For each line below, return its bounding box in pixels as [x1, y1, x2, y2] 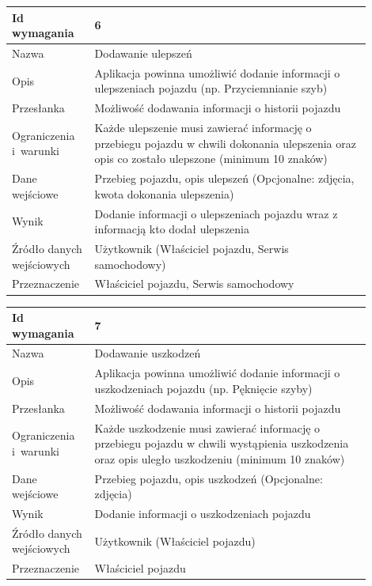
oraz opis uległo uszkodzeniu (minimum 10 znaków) [94, 450, 345, 467]
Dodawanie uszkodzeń [94, 345, 201, 361]
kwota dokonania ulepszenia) [94, 185, 234, 202]
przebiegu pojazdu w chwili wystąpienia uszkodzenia [94, 435, 349, 452]
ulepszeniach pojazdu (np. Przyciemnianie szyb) [94, 80, 328, 96]
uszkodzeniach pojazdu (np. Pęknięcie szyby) [94, 380, 313, 396]
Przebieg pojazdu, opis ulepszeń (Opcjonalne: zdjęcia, [94, 170, 355, 187]
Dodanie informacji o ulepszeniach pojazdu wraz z [94, 205, 338, 221]
